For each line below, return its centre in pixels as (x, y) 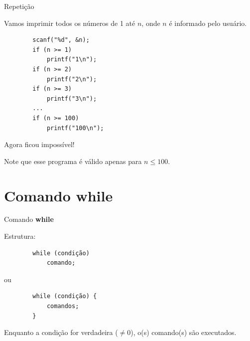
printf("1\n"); (72, 60)
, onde (151, 23)
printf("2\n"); (72, 79)
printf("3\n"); (72, 98)
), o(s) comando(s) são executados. (184, 332)
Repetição (19, 6)
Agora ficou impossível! (39, 144)
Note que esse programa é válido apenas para (73, 161)
